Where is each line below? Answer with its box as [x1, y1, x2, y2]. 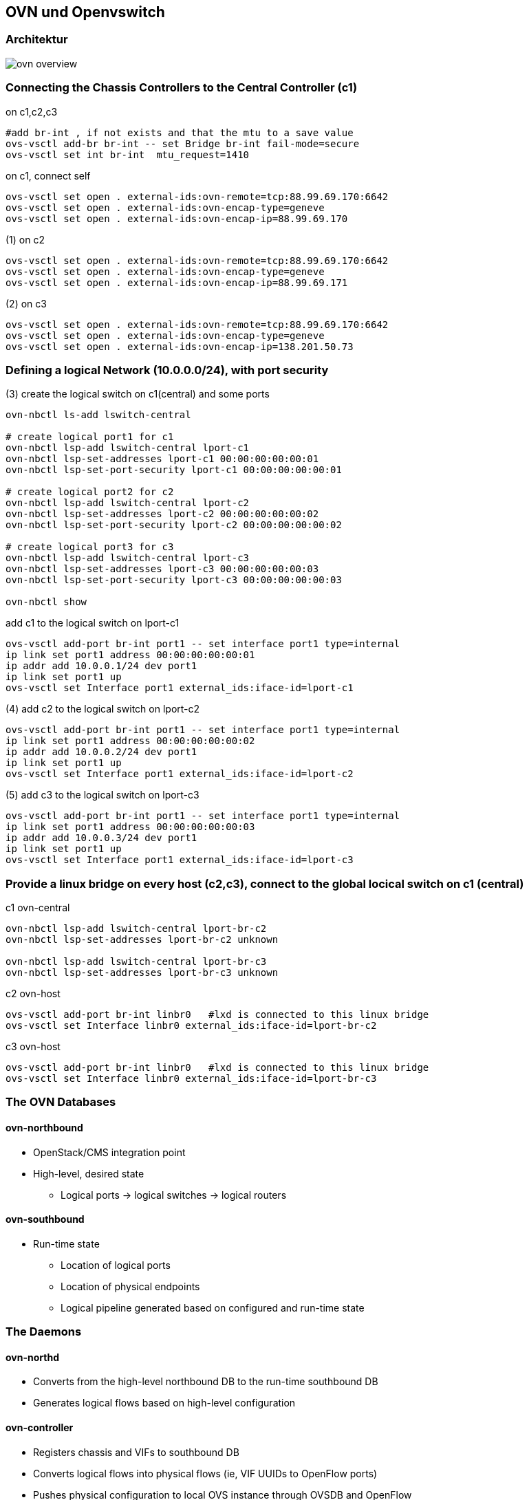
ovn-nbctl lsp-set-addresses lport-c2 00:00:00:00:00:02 [6, 508, 319, 520]
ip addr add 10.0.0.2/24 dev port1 [6, 746, 197, 758]
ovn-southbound [6, 1213, 85, 1226]
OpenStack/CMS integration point [33, 1146, 186, 1158]
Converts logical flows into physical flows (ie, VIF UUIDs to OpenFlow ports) [33, 1467, 378, 1479]
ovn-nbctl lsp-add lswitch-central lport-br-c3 [6, 956, 267, 968]
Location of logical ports [61, 1259, 171, 1271]
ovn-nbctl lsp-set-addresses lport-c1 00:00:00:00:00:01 [6, 453, 319, 465]
